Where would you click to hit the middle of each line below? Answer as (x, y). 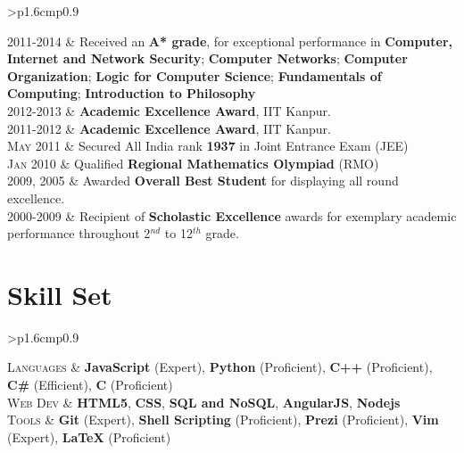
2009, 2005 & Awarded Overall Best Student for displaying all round (203, 181)
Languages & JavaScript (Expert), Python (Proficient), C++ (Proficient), (220, 367)
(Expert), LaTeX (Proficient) (89, 437)
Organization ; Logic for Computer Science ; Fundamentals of (195, 75)
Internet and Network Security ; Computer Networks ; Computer (207, 58)
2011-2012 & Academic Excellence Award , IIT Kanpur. (169, 128)
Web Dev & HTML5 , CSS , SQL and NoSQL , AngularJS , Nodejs (204, 402)
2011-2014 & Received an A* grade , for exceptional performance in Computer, (230, 41)
